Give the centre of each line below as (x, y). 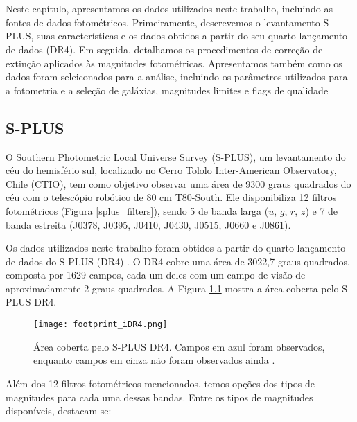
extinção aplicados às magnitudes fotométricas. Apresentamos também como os (174, 63)
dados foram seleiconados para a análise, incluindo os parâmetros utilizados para (177, 77)
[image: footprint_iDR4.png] (101, 325)
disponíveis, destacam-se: (59, 411)
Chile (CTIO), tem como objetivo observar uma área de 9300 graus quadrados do (178, 183)
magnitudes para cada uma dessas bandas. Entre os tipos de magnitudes (159, 397)
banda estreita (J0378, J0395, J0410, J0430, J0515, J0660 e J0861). (148, 224)
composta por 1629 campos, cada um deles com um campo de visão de (156, 275)
